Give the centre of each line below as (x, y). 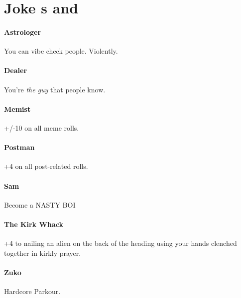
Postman (19, 147)
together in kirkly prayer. (43, 253)
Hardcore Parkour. (32, 291)
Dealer (16, 70)
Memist (17, 109)
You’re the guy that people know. (55, 89)
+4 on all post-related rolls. (46, 166)
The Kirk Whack (34, 224)
